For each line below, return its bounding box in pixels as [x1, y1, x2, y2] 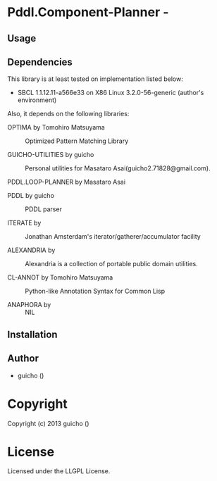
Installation [7, 328, 58, 340]
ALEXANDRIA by [7, 246, 56, 254]
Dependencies [7, 56, 73, 68]
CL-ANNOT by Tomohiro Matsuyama [7, 273, 113, 282]
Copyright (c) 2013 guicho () [7, 419, 89, 427]
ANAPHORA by [7, 301, 51, 309]
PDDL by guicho [7, 192, 55, 200]
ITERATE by [7, 219, 42, 227]
